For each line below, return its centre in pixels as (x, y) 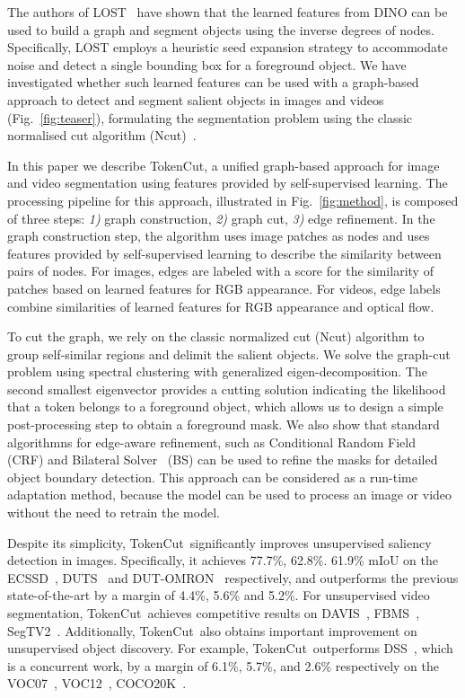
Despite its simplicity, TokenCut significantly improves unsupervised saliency (219, 542)
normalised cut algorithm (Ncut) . (102, 135)
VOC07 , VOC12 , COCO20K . (97, 683)
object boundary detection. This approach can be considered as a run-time (212, 477)
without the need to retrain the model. (114, 512)
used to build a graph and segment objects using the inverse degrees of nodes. (221, 29)
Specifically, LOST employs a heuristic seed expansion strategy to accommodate (228, 47)
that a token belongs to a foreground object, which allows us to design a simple (225, 406)
